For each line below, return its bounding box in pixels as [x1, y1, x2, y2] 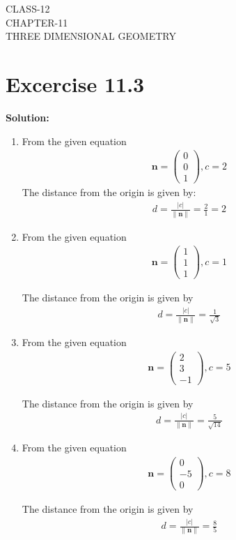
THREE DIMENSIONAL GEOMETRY [6, 29, 176, 43]
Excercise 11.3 [6, 69, 145, 98]
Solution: [6, 110, 49, 124]
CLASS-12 [6, 1, 50, 15]
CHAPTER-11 [6, 15, 68, 29]
